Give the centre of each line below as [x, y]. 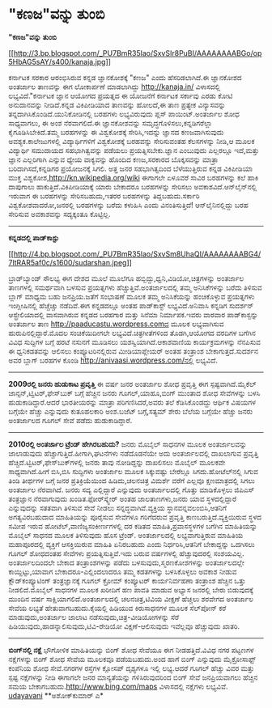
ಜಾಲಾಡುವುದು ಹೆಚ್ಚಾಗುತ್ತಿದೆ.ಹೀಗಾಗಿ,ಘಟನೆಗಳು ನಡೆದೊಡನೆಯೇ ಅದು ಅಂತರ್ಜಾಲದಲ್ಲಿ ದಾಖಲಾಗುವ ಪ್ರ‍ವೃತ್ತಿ [134, 453]
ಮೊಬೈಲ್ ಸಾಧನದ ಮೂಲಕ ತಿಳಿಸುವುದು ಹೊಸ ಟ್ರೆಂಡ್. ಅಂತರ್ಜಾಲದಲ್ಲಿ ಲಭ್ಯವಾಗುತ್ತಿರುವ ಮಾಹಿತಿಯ [126, 535]
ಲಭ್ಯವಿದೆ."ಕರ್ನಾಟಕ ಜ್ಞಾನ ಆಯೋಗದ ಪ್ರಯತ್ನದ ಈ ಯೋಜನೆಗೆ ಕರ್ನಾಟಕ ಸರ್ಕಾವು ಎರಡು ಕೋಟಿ [121, 95]
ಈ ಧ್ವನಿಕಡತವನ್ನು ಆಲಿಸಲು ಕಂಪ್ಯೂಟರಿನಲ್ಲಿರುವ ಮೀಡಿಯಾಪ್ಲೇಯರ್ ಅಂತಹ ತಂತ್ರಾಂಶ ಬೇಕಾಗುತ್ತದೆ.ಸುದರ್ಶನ [134, 351]
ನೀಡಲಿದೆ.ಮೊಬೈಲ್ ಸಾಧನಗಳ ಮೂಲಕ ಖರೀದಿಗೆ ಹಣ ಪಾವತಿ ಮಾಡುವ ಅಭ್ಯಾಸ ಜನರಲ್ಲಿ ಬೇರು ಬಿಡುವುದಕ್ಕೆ [131, 589]
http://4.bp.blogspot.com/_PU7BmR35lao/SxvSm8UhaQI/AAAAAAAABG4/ [137, 254]
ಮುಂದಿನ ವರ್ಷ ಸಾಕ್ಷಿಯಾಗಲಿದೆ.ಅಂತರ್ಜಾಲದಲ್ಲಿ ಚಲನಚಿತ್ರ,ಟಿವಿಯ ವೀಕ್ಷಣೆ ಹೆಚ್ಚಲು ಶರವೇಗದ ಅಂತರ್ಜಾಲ [131, 599]
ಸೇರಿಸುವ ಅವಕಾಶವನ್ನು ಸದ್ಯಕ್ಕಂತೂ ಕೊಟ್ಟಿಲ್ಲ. [59, 214]
